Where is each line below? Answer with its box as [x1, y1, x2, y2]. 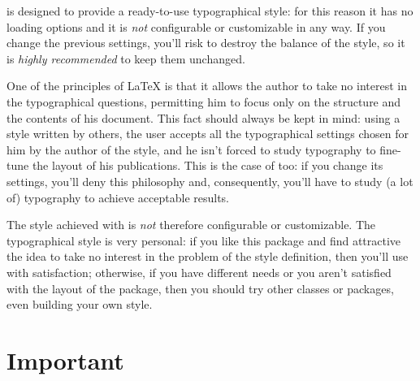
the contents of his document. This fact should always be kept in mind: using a [6, 109, 401, 126]
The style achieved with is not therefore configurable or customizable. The [6, 216, 376, 233]
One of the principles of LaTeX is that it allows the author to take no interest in [6, 77, 407, 94]
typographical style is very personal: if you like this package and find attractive [6, 232, 401, 249]
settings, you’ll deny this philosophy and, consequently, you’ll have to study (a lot [6, 172, 414, 189]
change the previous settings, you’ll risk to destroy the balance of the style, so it [6, 34, 405, 51]
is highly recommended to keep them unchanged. [6, 50, 245, 67]
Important [6, 343, 124, 376]
